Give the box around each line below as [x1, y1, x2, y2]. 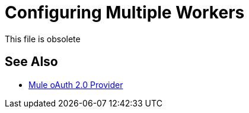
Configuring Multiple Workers [5, 2, 245, 23]
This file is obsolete [5, 33, 81, 44]
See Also [5, 54, 58, 70]
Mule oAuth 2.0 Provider [28, 79, 123, 90]
